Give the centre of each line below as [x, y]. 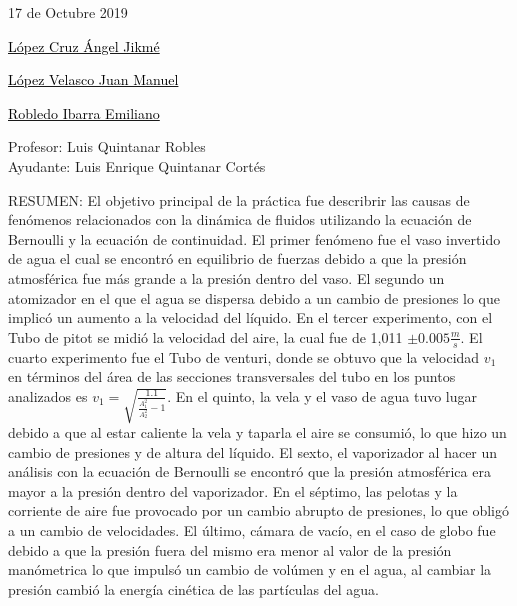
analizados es [48, 395]
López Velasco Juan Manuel [93, 79]
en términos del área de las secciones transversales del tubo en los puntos [232, 376]
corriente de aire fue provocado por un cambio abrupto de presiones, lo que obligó [258, 510]
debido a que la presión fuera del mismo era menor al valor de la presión [230, 549]
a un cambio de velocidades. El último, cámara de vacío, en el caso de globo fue [252, 529]
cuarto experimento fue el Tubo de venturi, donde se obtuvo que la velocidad [244, 356]
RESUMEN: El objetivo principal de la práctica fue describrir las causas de [239, 199]
